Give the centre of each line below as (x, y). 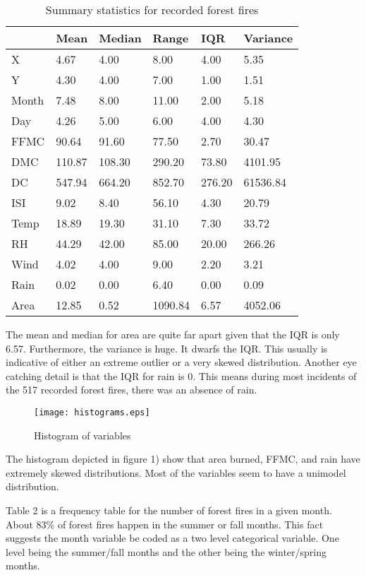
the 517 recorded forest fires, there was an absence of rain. (132, 390)
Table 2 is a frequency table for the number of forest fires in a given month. (169, 510)
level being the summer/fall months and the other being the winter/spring (166, 551)
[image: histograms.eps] (92, 412)
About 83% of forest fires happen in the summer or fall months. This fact (165, 524)
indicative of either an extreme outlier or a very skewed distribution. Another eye (181, 362)
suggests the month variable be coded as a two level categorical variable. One (172, 538)
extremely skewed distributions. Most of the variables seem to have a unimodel (176, 472)
